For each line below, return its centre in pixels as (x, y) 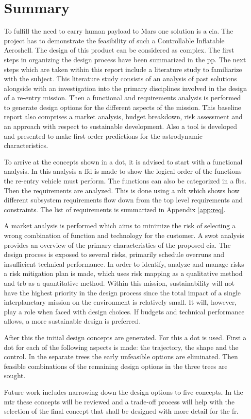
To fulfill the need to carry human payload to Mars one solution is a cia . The (119, 31)
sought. (15, 375)
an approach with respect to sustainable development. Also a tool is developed (121, 126)
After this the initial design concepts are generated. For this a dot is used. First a (125, 337)
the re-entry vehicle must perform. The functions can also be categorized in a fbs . (125, 181)
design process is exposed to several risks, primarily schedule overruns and (114, 254)
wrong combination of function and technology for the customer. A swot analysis (124, 235)
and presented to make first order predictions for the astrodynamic (103, 136)
